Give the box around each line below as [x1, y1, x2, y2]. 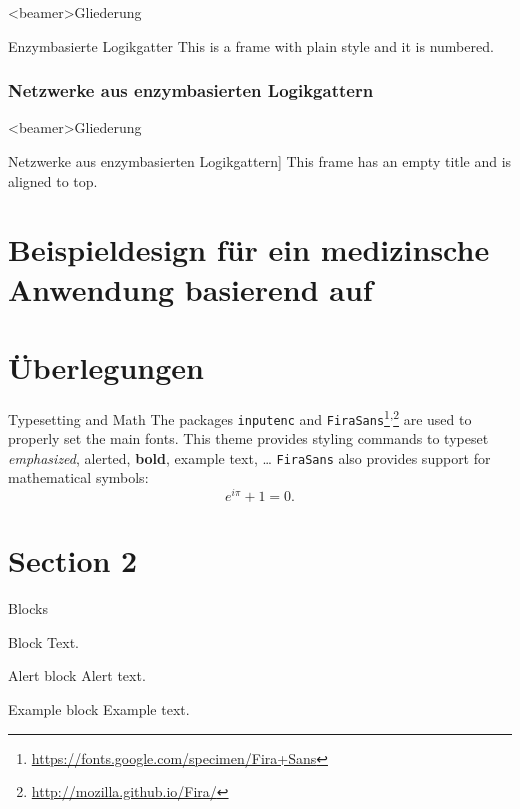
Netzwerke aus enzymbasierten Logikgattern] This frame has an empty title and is [8, 151, 512, 171]
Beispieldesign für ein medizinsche [8, 229, 490, 270]
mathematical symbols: [8, 467, 149, 488]
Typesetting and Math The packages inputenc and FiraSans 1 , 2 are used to [8, 405, 472, 429]
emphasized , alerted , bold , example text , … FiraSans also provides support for [8, 447, 491, 468]
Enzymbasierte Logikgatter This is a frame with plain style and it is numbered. [8, 35, 494, 56]
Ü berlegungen [8, 346, 204, 387]
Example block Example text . [8, 699, 190, 720]
